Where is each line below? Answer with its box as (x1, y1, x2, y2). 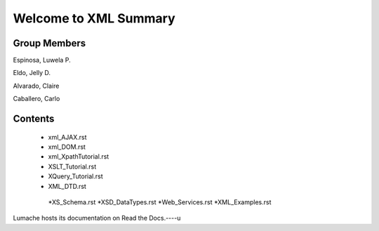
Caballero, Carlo (13, 95, 60, 103)
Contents (13, 113, 55, 125)
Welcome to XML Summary (13, 11, 175, 26)
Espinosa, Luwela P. (13, 56, 71, 65)
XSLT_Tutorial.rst (48, 162, 97, 171)
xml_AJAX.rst (48, 133, 87, 141)
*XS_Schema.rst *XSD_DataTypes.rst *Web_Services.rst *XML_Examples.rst (48, 197, 272, 206)
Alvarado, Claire (13, 81, 60, 90)
